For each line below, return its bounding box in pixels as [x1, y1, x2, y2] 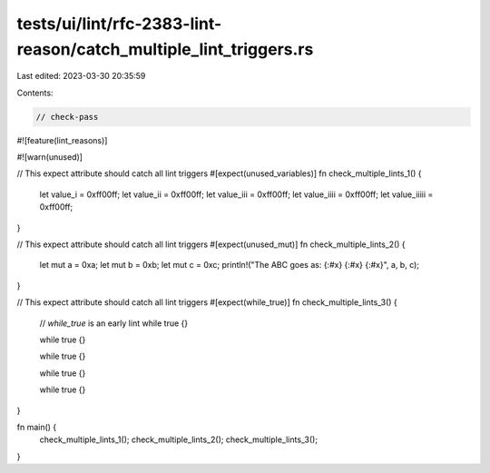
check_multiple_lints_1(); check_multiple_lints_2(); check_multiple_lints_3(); [39, 434, 318, 445]
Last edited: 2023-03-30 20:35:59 [16, 71, 146, 82]
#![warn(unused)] [16, 152, 83, 163]
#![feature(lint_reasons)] [16, 134, 108, 145]
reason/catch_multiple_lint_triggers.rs [16, 39, 314, 59]
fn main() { [16, 421, 57, 432]
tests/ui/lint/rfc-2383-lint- [16, 14, 222, 34]
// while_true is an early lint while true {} [39, 318, 189, 329]
